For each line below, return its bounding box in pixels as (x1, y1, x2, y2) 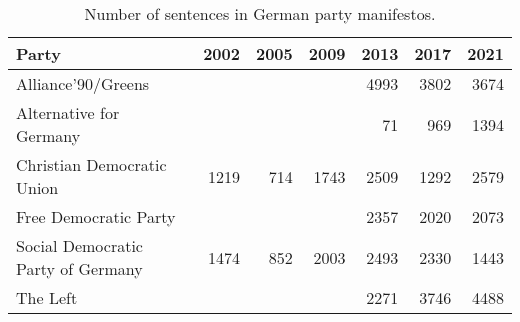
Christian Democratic (16, 153, 167, 176)
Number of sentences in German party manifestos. (84, 2, 436, 25)
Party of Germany (16, 257, 143, 280)
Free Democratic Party (16, 205, 176, 228)
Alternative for (16, 101, 120, 124)
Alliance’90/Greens (16, 72, 150, 95)
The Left (16, 286, 78, 309)
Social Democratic (16, 234, 143, 257)
